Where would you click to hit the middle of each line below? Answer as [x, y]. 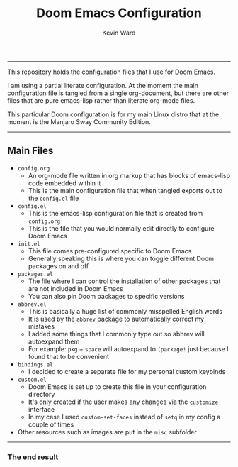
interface [41, 409]
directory [41, 394]
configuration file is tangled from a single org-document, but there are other [118, 93]
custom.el [32, 380]
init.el [29, 244]
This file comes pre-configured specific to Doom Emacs [110, 251]
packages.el [35, 274]
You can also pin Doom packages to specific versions [106, 296]
